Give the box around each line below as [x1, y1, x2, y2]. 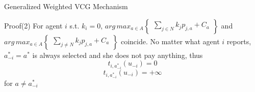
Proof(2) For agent [4, 20, 63, 30]
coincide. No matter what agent [120, 36, 220, 46]
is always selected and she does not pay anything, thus [32, 49, 203, 60]
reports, [226, 36, 251, 46]
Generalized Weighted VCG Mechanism [4, 1, 128, 11]
